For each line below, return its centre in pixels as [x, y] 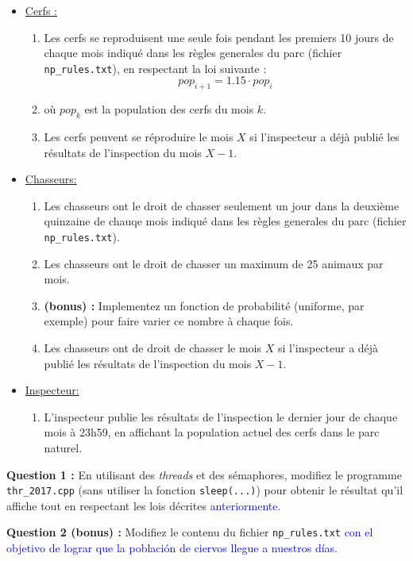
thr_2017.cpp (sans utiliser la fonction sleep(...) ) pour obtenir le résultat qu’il [205, 490]
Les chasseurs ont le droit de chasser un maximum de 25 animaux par [214, 263]
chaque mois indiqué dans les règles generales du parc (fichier [193, 53]
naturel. [63, 448]
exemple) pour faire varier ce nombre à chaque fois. [169, 321]
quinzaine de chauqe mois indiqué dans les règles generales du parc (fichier [225, 221]
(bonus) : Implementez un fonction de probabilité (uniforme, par [204, 305]
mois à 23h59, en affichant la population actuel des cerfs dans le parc [212, 432]
